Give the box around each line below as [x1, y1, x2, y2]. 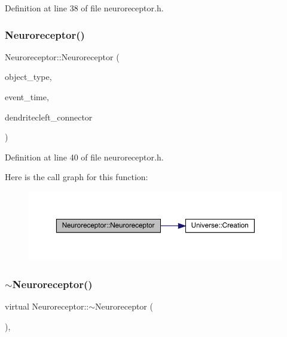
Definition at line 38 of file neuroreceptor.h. [5, 2, 164, 14]
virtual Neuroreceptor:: [5, 300, 89, 313]
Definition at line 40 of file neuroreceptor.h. [5, 150, 164, 163]
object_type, [5, 70, 52, 83]
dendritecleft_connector [5, 110, 93, 123]
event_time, [5, 91, 49, 103]
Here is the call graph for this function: [5, 171, 148, 183]
